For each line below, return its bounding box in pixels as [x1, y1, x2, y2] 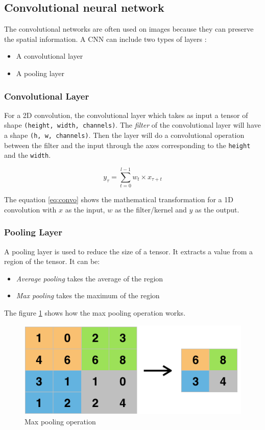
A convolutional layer [16, 51, 83, 61]
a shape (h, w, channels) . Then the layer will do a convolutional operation [4, 130, 245, 140]
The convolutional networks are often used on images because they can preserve [4, 23, 254, 34]
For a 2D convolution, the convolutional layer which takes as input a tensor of [4, 109, 248, 120]
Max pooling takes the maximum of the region [16, 290, 160, 301]
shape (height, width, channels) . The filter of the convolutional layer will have [4, 120, 261, 130]
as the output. [195, 204, 239, 214]
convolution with [4, 204, 57, 214]
